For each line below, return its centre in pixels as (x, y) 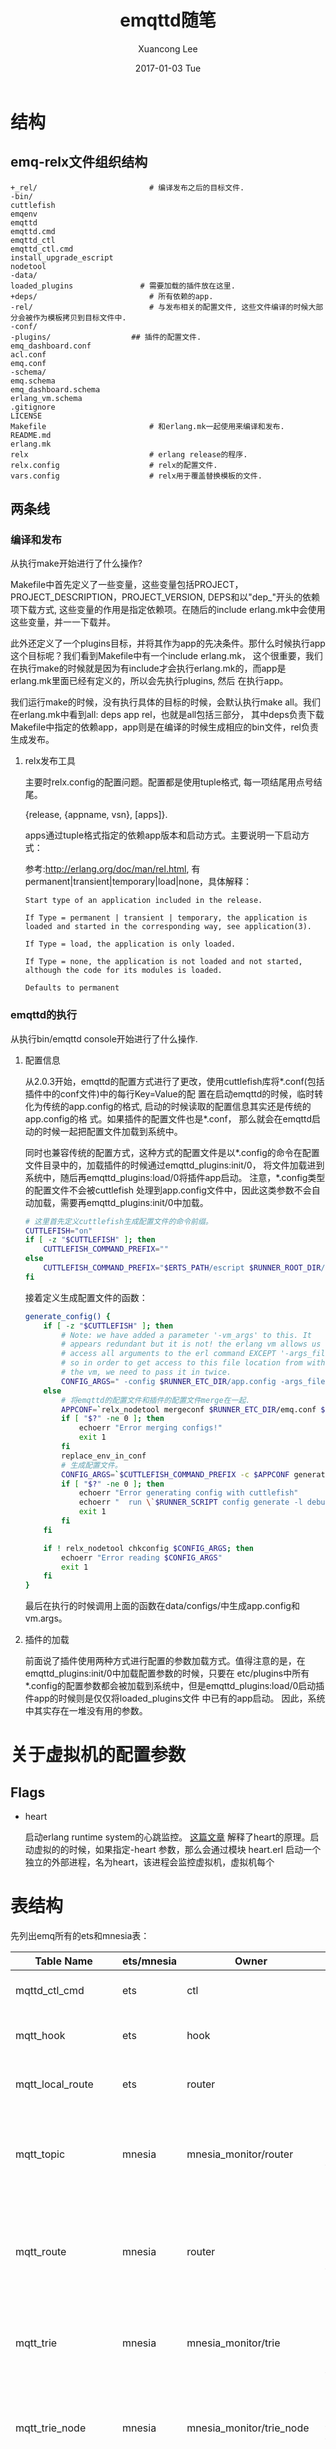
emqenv (24, 214)
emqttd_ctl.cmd (42, 249)
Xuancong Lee (168, 48)
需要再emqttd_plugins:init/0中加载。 (134, 1202)
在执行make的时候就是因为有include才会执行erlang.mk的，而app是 (148, 668)
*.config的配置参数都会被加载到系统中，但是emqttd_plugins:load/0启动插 (174, 1686)
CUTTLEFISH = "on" (58, 1231)
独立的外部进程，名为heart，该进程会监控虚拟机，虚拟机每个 (149, 1862)
